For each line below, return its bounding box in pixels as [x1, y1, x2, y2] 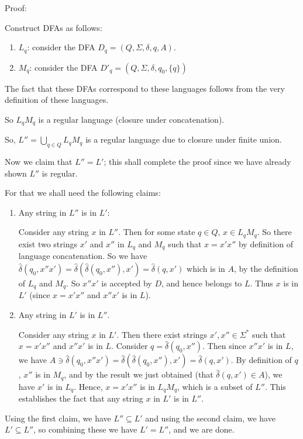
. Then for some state [118, 226, 195, 238]
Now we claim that [5, 155, 73, 168]
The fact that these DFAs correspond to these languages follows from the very [5, 82, 285, 94]
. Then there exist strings [116, 328, 208, 340]
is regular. [42, 167, 78, 179]
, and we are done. [168, 423, 235, 435]
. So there [257, 226, 292, 238]
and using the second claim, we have [145, 412, 276, 424]
